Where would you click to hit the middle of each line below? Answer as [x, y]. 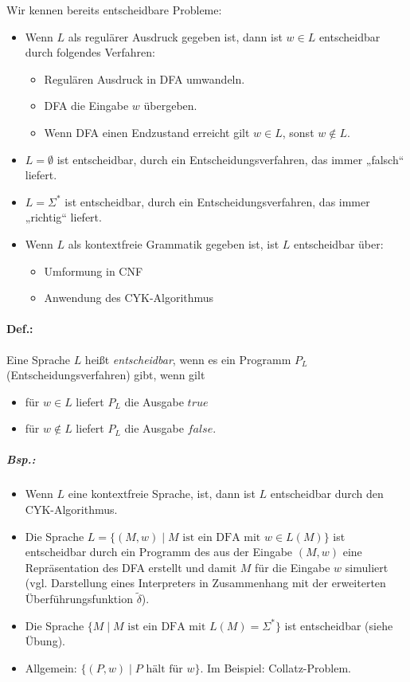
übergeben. [170, 106]
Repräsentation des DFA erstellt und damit [131, 567]
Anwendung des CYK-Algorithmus [129, 298]
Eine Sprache [38, 359]
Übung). [45, 641]
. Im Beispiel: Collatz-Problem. [275, 668]
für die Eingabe [293, 567]
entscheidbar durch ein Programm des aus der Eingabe [159, 552]
